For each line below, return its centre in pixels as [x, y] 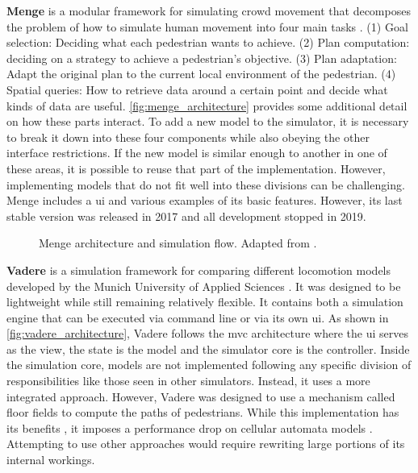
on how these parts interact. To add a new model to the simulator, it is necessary [208, 121]
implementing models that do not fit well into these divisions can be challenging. [206, 184]
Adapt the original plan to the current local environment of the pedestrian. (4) [201, 74]
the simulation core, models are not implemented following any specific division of [209, 365]
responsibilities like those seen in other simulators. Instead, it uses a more [188, 381]
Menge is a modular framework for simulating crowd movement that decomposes [209, 10]
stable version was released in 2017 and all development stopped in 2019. [186, 216]
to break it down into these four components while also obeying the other [188, 137]
